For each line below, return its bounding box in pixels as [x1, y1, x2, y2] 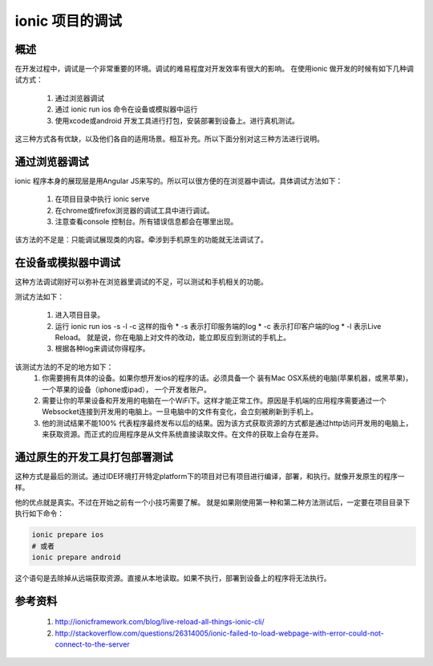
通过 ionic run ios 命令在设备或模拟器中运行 [55, 104, 198, 114]
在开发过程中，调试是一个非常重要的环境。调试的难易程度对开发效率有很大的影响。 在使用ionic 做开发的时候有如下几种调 [14, 64, 415, 74]
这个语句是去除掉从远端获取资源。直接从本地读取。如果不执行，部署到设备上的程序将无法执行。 [14, 573, 331, 583]
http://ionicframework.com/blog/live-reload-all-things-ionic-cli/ [55, 617, 265, 627]
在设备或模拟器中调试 [14, 256, 120, 270]
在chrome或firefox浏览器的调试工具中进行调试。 [55, 205, 214, 215]
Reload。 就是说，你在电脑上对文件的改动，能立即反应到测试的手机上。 [55, 332, 291, 342]
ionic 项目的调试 [14, 12, 122, 30]
